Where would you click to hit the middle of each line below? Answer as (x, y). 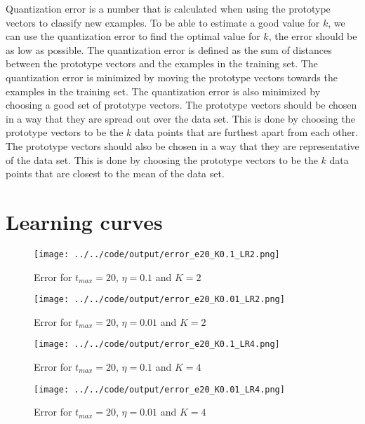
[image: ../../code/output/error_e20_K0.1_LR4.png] (157, 344)
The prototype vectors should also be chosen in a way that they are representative (182, 145)
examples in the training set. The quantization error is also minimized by (163, 91)
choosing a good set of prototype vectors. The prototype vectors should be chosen (181, 105)
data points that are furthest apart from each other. (247, 132)
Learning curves (84, 221)
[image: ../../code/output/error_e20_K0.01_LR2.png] (159, 300)
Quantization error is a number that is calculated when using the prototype (168, 8)
